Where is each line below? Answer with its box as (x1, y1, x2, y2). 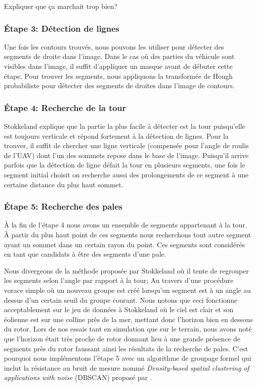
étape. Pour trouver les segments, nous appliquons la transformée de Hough (4, 70, 233, 81)
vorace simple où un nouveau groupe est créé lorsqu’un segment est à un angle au (4, 284, 251, 295)
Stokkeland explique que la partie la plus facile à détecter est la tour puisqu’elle (4, 121, 246, 131)
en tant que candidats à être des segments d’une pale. (4, 249, 167, 259)
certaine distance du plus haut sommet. (4, 179, 124, 189)
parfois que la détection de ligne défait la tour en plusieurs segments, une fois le (4, 160, 245, 170)
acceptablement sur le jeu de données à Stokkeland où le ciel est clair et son (4, 304, 234, 315)
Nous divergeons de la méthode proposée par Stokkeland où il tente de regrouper (4, 265, 249, 276)
